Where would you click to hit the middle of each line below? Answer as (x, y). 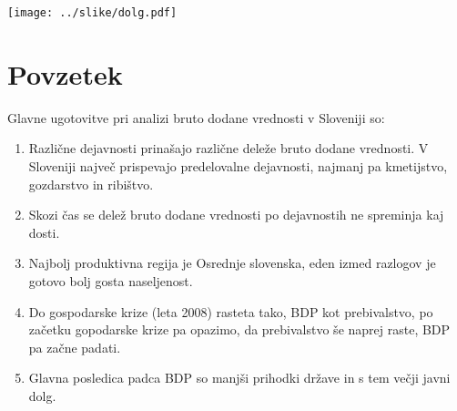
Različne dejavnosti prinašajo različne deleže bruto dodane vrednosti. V (228, 148)
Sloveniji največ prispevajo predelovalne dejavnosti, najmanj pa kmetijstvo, (238, 165)
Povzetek (65, 73)
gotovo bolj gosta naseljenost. (111, 280)
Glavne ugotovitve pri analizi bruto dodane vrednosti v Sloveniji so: (196, 117)
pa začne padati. (75, 347)
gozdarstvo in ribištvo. (91, 184)
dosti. (44, 232)
